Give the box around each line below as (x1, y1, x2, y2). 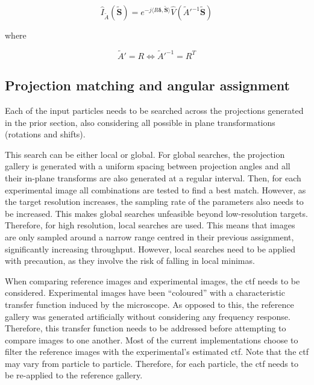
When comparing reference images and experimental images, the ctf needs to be (5, 274, 300, 287)
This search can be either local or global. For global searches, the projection (5, 148, 285, 160)
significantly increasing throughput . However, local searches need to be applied (5, 242, 295, 255)
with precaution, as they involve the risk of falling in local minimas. (5, 254, 255, 267)
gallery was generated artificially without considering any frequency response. (5, 310, 290, 322)
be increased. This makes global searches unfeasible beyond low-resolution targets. (5, 207, 308, 219)
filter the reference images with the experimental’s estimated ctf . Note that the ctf (5, 345, 309, 358)
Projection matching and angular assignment (5, 76, 290, 95)
